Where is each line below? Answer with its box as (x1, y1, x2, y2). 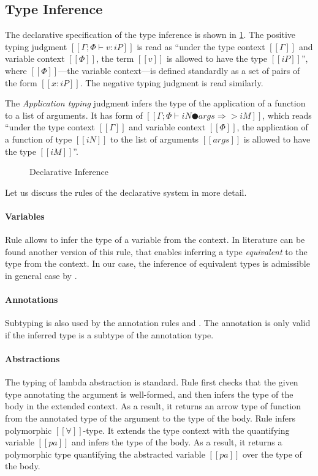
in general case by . (5, 269, 77, 281)
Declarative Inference (29, 165, 108, 178)
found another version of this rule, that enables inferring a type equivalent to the (5, 245, 308, 258)
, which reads (262, 108, 312, 121)
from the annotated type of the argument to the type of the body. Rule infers (5, 412, 296, 425)
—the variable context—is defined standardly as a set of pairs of (58, 64, 300, 76)
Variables (5, 209, 45, 222)
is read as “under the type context (137, 40, 265, 53)
